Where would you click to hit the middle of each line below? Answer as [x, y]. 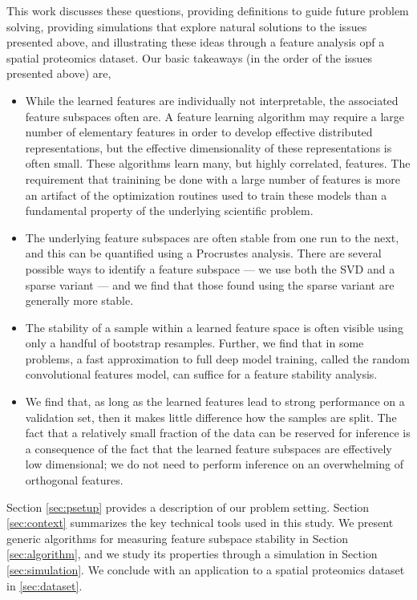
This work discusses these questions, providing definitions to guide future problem [208, 10]
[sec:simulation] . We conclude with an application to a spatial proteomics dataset [206, 570]
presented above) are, [59, 73]
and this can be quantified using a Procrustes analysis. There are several [203, 253]
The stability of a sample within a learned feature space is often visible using [214, 327]
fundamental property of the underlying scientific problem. [169, 211]
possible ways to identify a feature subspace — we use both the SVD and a [210, 268]
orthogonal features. [74, 480]
